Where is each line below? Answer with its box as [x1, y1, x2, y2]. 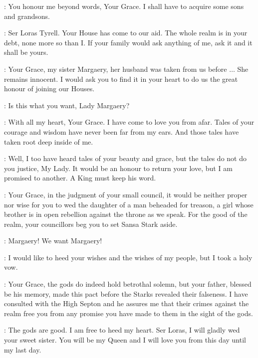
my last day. [4, 344, 41, 355]
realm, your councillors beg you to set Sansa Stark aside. [4, 218, 178, 229]
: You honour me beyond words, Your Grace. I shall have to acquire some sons [4, 1, 244, 11]
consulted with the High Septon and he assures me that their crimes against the [4, 298, 249, 309]
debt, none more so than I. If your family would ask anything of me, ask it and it [4, 37, 253, 47]
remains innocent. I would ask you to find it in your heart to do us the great [4, 73, 238, 84]
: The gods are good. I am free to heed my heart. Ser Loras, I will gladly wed [4, 325, 240, 335]
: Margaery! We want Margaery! [4, 235, 102, 246]
